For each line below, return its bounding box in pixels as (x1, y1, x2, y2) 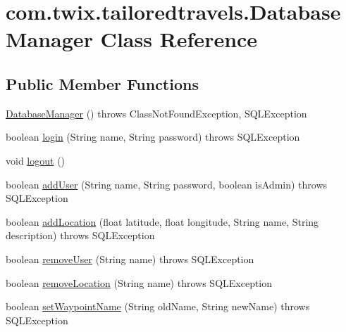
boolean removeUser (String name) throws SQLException (6, 251, 254, 266)
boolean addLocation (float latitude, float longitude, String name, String (6, 214, 319, 229)
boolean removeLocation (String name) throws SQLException (6, 275, 273, 290)
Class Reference (100, 25, 258, 53)
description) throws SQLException (6, 228, 155, 243)
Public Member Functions (6, 72, 199, 94)
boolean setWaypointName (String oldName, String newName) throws (6, 299, 310, 314)
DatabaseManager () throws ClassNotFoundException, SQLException (6, 106, 307, 120)
